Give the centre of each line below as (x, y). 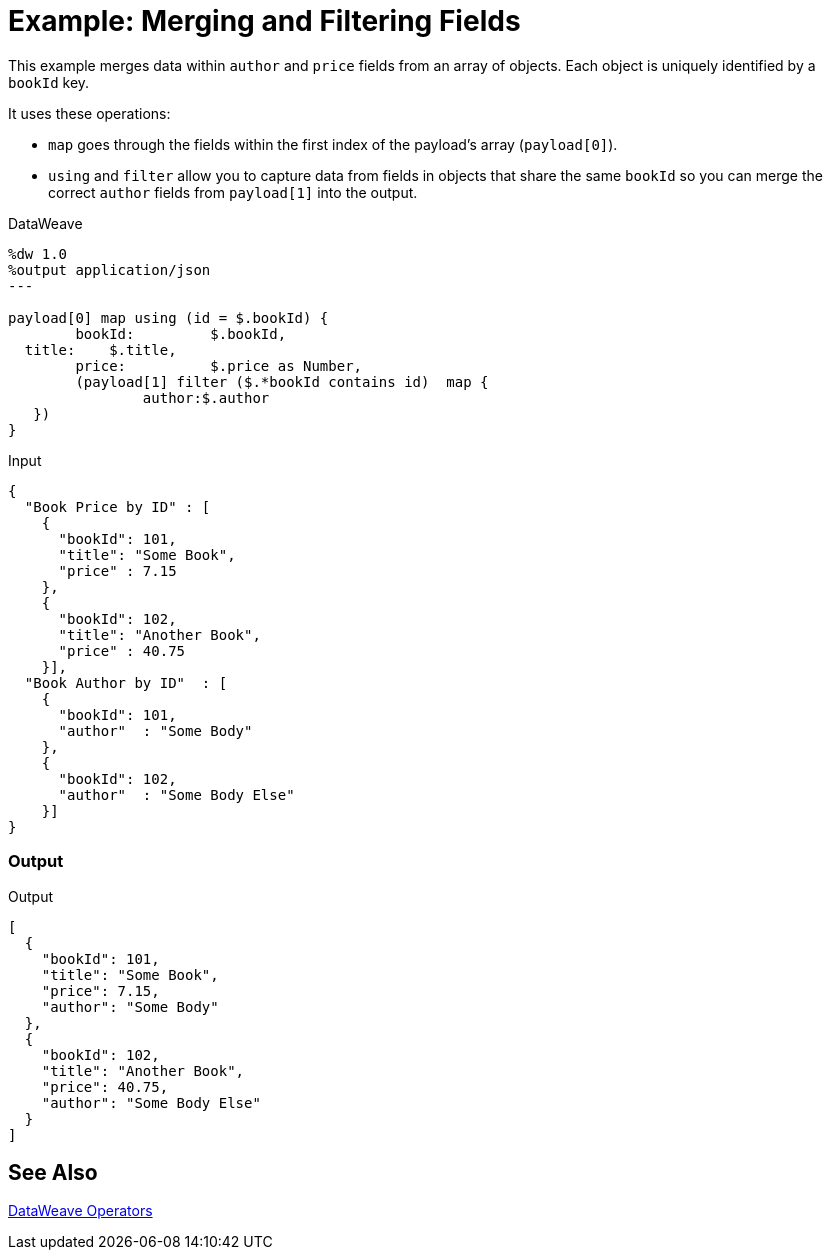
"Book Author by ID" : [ (126, 682)
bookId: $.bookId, (181, 333)
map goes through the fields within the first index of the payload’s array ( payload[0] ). (333, 144)
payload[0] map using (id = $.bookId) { (168, 317)
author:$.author (206, 397)
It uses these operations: (89, 113)
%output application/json (109, 269)
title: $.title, (100, 349)
